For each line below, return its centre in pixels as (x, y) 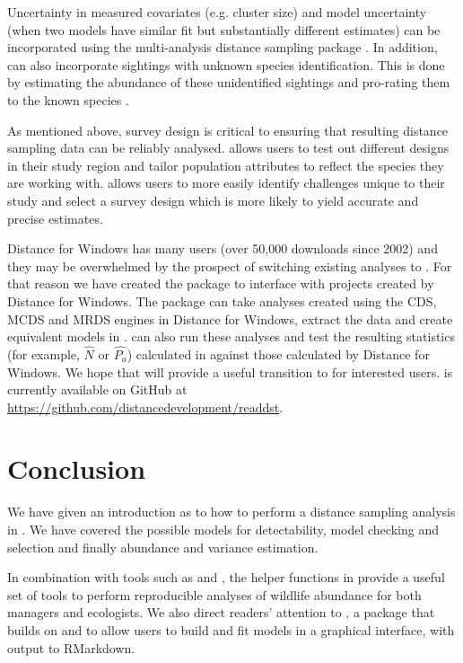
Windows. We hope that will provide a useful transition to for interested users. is (230, 371)
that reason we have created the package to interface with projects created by (221, 283)
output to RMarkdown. (71, 647)
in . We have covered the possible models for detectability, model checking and (223, 529)
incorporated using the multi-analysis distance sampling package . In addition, (223, 47)
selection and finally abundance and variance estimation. (163, 547)
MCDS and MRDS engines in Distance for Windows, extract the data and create (230, 318)
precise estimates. (55, 218)
